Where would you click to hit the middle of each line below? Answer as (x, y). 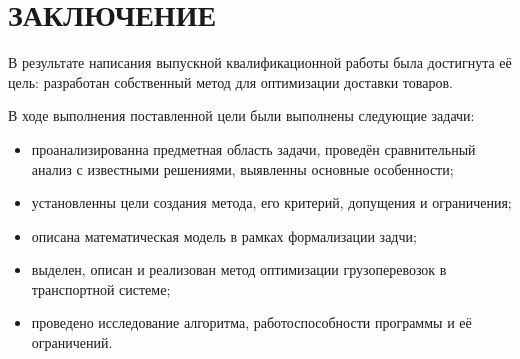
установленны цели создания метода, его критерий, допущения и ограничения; (271, 202)
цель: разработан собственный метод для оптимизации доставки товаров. (230, 81)
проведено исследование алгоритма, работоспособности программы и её (251, 322)
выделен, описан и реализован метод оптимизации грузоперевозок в (239, 269)
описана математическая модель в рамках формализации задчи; (224, 235)
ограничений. (72, 342)
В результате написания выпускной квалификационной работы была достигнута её (260, 62)
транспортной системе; (101, 288)
